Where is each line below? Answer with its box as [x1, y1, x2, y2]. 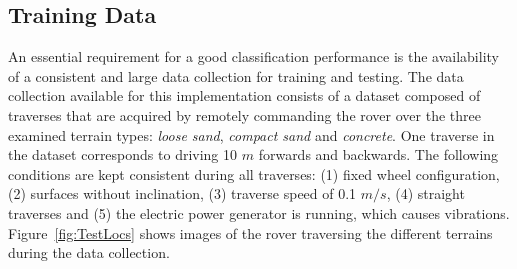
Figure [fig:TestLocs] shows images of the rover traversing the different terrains [8, 222, 493, 243]
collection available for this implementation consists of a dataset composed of [8, 85, 481, 106]
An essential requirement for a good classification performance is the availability [8, 46, 499, 67]
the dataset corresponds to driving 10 [8, 144, 238, 165]
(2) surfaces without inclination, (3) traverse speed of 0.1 [8, 183, 357, 204]
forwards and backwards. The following [258, 144, 499, 165]
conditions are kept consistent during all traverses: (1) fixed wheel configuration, [8, 163, 500, 184]
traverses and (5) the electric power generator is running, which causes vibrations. [8, 202, 510, 223]
